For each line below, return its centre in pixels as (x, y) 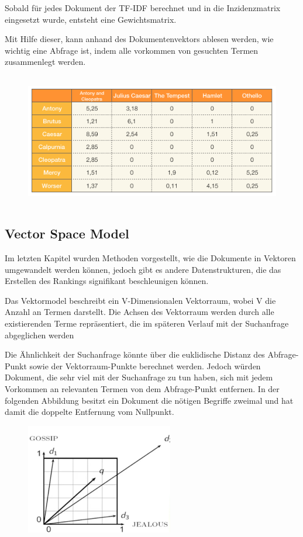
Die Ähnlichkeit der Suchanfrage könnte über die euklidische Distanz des (135, 354)
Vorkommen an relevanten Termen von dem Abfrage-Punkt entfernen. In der (142, 388)
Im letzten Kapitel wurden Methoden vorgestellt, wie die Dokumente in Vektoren (150, 258)
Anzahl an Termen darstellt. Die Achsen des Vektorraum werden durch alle (140, 312)
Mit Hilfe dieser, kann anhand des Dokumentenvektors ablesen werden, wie (139, 39)
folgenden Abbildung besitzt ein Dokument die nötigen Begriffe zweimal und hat (149, 400)
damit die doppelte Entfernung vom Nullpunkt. (89, 412)
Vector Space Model (67, 233)
